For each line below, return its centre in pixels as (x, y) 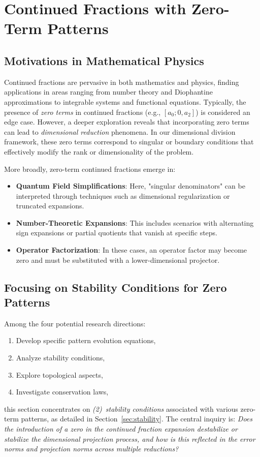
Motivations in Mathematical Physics (104, 60)
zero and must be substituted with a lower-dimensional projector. (118, 260)
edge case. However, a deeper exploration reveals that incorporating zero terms (127, 122)
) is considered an (223, 112)
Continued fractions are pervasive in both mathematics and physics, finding (122, 82)
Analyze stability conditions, (60, 358)
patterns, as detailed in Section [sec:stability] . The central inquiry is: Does (137, 419)
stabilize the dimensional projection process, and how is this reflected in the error (130, 438)
